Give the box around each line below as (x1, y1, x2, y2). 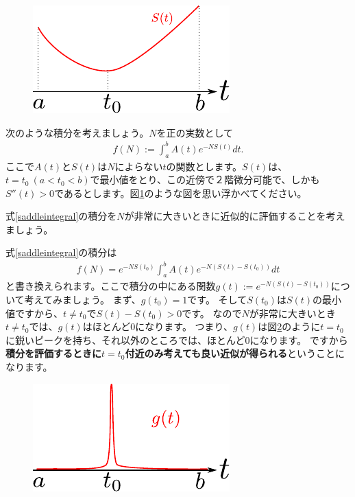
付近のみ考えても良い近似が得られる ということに (125, 346, 345, 360)
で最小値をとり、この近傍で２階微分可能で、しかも (90, 172, 320, 187)
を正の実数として (156, 125, 234, 139)
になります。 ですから (249, 332, 348, 347)
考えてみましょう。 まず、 (24, 292, 141, 306)
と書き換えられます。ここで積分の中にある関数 (5, 279, 216, 293)
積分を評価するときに (5, 346, 101, 360)
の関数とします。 (166, 159, 243, 173)
